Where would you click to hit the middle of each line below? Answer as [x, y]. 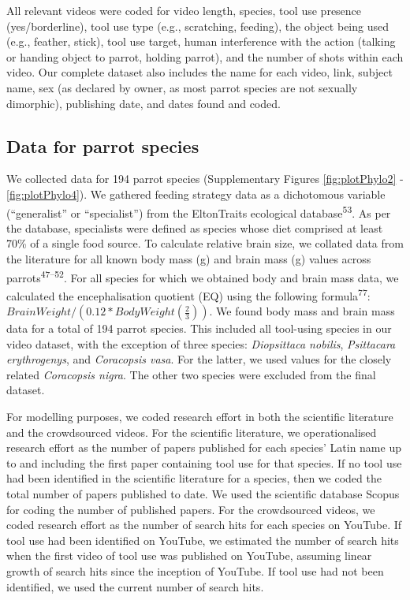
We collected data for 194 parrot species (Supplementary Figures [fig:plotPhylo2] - [205, 179]
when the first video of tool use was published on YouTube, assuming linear [189, 555]
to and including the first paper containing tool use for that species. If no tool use [204, 462]
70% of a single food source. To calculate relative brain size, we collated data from [205, 243]
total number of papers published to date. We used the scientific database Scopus [203, 494]
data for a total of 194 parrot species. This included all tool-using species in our [199, 328]
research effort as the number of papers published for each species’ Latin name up [204, 447]
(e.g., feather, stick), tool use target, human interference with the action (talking [201, 41]
